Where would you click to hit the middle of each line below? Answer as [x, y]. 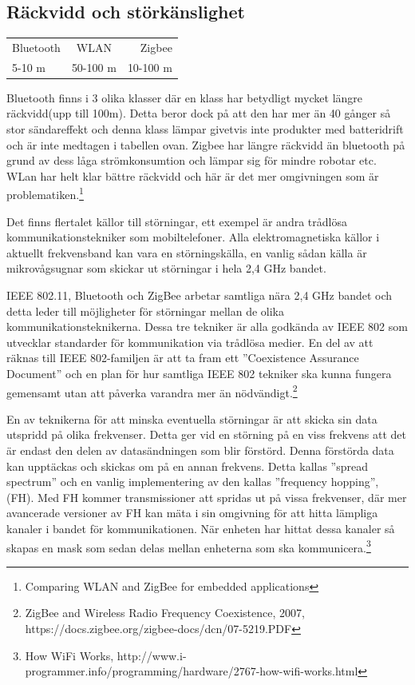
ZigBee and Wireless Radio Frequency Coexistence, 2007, [165, 613]
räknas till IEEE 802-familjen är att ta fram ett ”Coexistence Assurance [183, 358]
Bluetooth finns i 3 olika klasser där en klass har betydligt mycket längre [185, 97]
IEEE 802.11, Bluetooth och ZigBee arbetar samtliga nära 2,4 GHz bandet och [200, 295]
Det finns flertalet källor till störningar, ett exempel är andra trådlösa [177, 221]
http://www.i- [152, 655]
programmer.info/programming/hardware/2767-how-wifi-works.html [192, 671]
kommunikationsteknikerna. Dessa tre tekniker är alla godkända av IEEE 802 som [207, 327]
